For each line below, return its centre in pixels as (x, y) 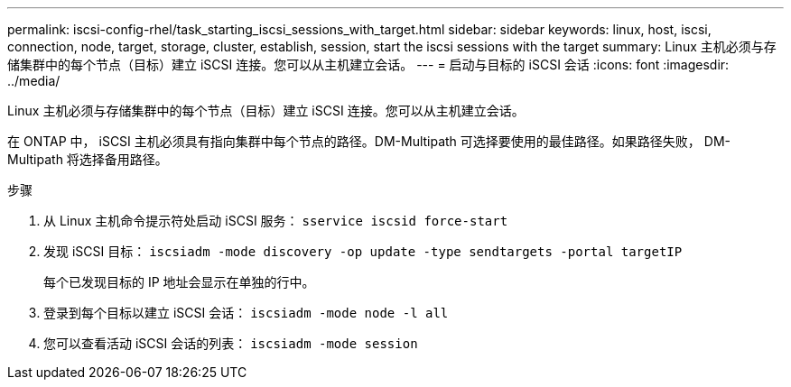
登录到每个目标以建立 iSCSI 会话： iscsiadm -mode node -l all (246, 313)
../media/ (34, 81)
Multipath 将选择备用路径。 (88, 159)
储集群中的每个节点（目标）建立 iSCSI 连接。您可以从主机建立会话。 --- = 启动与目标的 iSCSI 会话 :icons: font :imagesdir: (368, 64)
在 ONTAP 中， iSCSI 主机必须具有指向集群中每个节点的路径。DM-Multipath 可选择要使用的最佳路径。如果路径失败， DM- (369, 141)
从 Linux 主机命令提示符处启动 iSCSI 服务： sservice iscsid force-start (276, 221)
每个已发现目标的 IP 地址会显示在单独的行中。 (179, 282)
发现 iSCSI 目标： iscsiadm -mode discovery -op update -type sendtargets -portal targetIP (363, 251)
